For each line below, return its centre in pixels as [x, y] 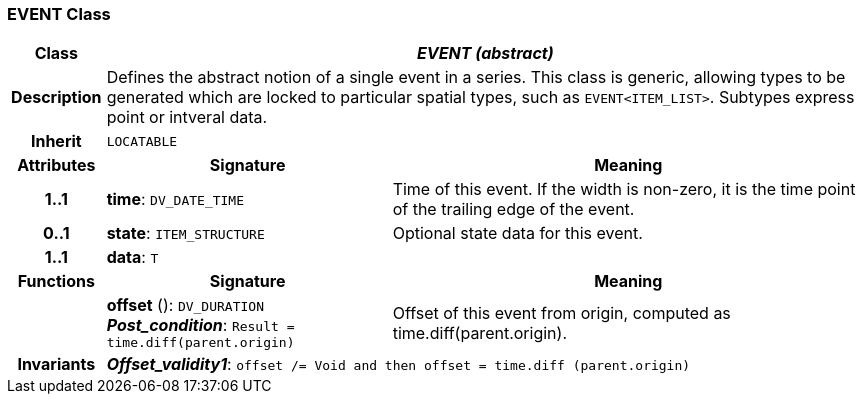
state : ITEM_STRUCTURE [185, 233]
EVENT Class [59, 14]
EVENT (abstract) [485, 53]
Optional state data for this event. [517, 233]
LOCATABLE [142, 141]
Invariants [56, 364]
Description [56, 97]
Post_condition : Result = [200, 325]
